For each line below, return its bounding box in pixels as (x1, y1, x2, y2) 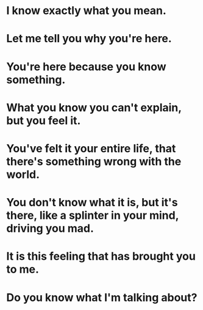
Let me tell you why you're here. (6, 32, 172, 46)
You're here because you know (6, 59, 166, 73)
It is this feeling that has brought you (6, 249, 196, 264)
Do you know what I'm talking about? (6, 290, 198, 304)
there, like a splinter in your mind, (6, 209, 179, 223)
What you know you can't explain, (6, 100, 182, 114)
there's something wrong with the (6, 154, 182, 168)
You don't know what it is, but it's (6, 196, 178, 210)
